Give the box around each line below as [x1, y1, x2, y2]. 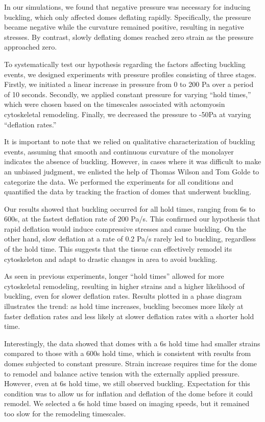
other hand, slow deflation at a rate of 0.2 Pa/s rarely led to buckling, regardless [4, 233, 256, 244]
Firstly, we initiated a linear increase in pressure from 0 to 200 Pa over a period [4, 79, 254, 90]
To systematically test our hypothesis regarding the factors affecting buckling [4, 58, 246, 69]
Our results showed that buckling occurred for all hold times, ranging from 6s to [4, 203, 255, 214]
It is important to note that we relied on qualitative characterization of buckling [4, 136, 255, 147]
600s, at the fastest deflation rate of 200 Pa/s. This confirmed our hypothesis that [4, 213, 260, 224]
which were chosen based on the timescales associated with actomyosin [4, 99, 225, 109]
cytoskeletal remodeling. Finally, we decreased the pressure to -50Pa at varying [4, 108, 251, 119]
